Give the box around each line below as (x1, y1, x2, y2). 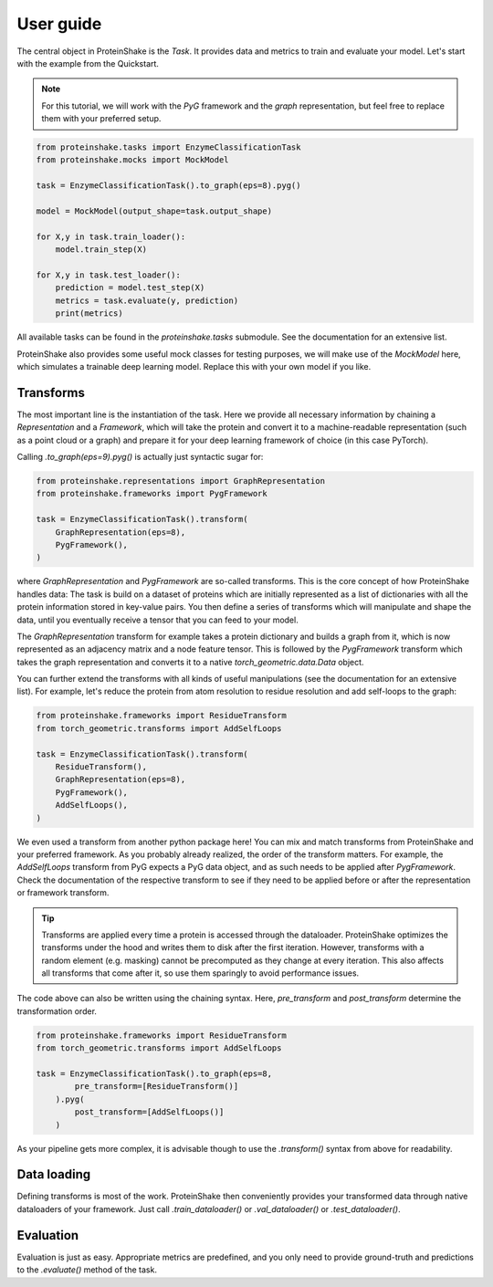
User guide (16, 14, 102, 34)
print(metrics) (55, 309, 123, 319)
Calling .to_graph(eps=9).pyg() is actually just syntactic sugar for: (16, 452, 264, 463)
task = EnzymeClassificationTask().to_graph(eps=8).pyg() (36, 181, 301, 191)
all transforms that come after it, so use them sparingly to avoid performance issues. (41, 968, 360, 978)
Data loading (16, 1167, 91, 1182)
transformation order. (16, 1005, 98, 1017)
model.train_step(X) (55, 245, 148, 255)
